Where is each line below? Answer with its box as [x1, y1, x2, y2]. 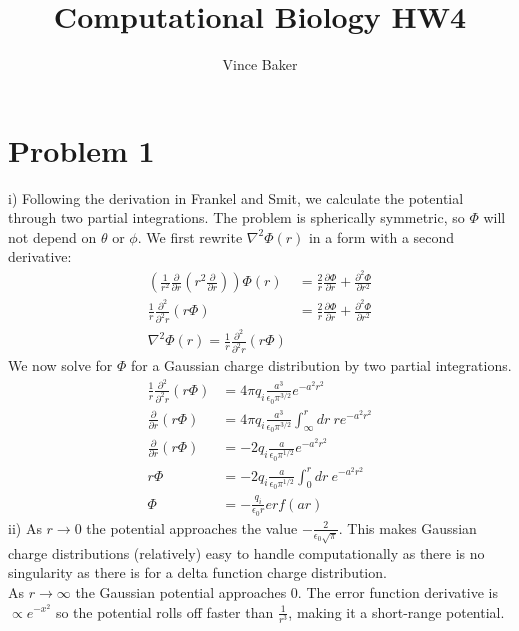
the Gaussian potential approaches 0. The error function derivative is [75, 581, 498, 602]
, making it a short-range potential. [288, 601, 505, 622]
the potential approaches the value [86, 517, 298, 538]
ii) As [8, 517, 42, 538]
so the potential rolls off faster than [55, 601, 274, 622]
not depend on [8, 226, 97, 247]
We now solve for [8, 355, 113, 376]
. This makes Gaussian [338, 517, 477, 538]
